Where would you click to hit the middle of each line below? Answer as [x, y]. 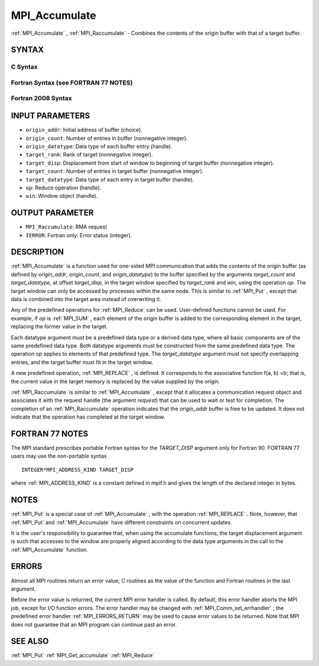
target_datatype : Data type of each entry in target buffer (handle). [110, 179]
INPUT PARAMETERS [51, 116]
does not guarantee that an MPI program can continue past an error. [94, 624]
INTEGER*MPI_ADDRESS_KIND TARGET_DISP [78, 470]
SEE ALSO [30, 641]
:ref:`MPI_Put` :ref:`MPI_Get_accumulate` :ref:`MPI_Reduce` [83, 655]
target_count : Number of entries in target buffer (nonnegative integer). [115, 171]
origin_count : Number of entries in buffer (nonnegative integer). [107, 138]
